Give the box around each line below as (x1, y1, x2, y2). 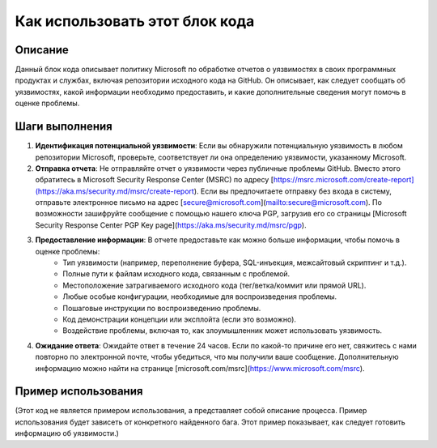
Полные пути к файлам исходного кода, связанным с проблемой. (62, 269, 291, 279)
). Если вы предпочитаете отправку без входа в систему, (193, 186, 392, 196)
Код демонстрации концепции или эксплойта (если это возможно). (62, 314, 297, 324)
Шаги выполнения (15, 120, 112, 134)
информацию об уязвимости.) (15, 429, 119, 438)
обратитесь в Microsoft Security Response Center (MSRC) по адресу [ (35, 175, 274, 185)
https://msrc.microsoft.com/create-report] (273, 175, 414, 185)
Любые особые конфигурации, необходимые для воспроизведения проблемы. (62, 292, 337, 301)
